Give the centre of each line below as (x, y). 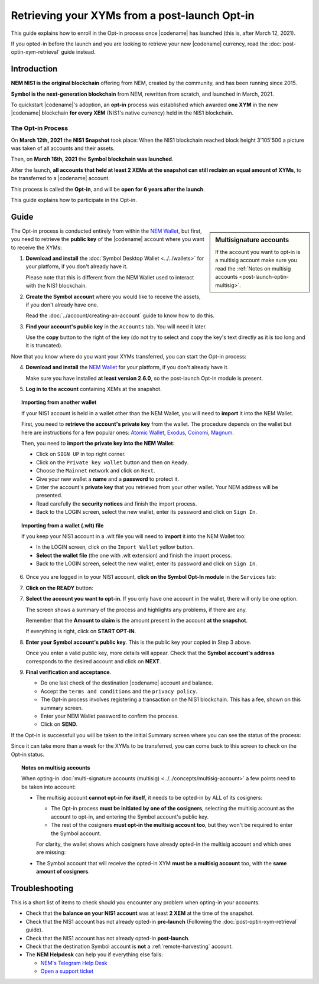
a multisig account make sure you (256, 260)
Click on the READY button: (60, 588)
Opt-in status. (27, 754)
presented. (49, 496)
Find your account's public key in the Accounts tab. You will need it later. (116, 326)
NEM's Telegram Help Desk (74, 963)
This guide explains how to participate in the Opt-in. (74, 200)
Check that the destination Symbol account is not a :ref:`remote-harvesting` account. (129, 946)
